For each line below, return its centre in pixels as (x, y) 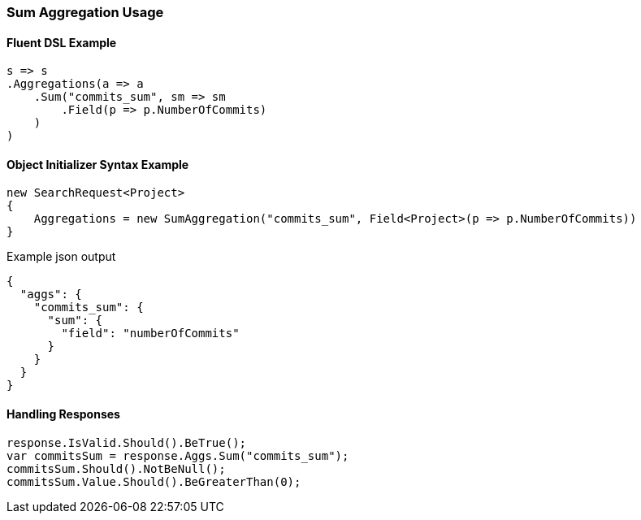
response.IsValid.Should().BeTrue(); (127, 442)
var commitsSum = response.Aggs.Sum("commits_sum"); (178, 455)
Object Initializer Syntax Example (98, 164)
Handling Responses (63, 414)
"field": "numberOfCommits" (150, 334)
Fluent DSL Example (62, 42)
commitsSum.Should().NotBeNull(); (116, 468)
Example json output (61, 257)
